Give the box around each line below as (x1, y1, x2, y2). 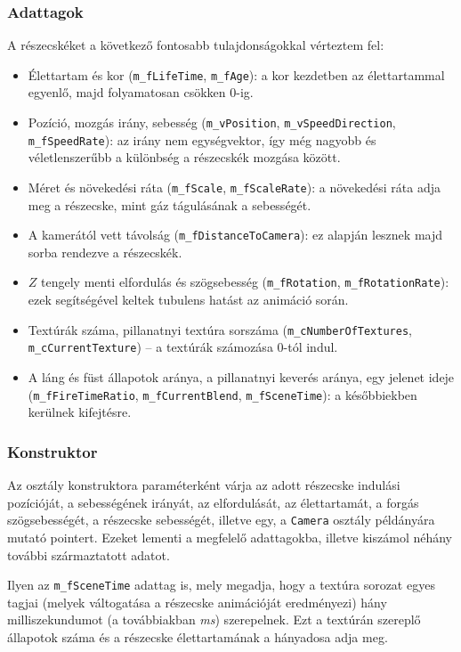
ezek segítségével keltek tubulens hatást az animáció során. (28, 290, 349, 309)
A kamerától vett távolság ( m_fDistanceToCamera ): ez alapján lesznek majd (28, 225, 443, 244)
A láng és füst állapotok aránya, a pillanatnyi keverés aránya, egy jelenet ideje (28, 368, 455, 387)
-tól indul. (283, 338, 338, 356)
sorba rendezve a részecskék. (28, 242, 182, 261)
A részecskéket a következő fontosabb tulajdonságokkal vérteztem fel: (7, 36, 384, 54)
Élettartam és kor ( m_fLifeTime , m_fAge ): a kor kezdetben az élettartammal (28, 65, 445, 84)
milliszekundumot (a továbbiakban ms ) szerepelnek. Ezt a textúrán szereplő (7, 610, 421, 629)
